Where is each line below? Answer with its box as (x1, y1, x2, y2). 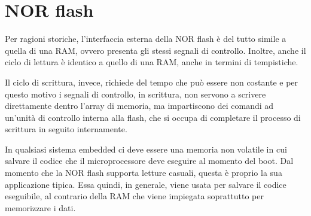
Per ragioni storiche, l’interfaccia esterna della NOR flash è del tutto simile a (5, 32, 286, 45)
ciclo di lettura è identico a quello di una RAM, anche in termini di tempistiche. (5, 56, 298, 68)
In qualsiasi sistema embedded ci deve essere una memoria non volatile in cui (5, 142, 287, 155)
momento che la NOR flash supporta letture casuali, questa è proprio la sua (5, 166, 282, 179)
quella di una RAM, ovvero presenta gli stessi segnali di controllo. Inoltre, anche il (5, 44, 306, 56)
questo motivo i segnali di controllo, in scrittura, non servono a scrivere (5, 87, 266, 100)
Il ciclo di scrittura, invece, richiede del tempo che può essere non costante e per (5, 75, 298, 88)
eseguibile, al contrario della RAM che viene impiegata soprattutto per (5, 190, 264, 202)
